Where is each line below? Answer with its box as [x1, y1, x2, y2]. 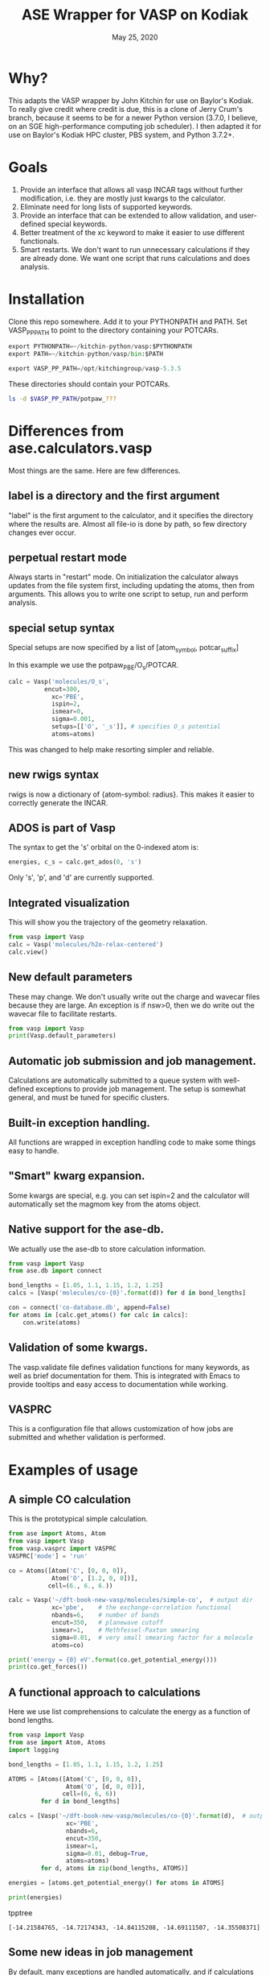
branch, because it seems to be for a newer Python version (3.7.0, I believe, [8, 113, 258, 122]
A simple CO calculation [8, 1493, 131, 1506]
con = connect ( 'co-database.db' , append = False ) [8, 1303, 171, 1312]
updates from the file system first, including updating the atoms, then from [8, 581, 255, 590]
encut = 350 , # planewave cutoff [51, 1619, 163, 1627]
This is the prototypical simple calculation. [8, 1514, 149, 1524]
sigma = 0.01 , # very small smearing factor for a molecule [51, 1633, 253, 1642]
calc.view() [8, 948, 48, 956]
